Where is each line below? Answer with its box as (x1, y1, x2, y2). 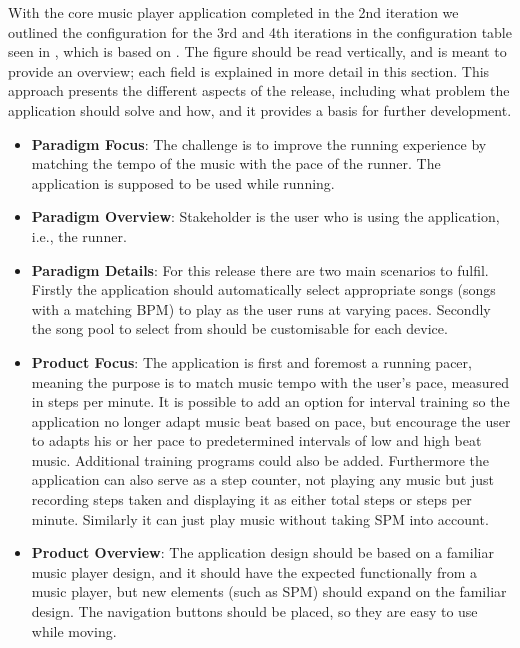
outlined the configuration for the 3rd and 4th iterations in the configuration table (8, 21, 512, 42)
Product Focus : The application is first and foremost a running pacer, (31, 351, 472, 372)
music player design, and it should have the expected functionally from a (31, 561, 478, 582)
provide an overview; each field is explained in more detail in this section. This (8, 60, 490, 81)
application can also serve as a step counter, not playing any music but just (31, 469, 494, 490)
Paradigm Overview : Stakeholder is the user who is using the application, (31, 206, 500, 227)
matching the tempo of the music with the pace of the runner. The (31, 153, 441, 174)
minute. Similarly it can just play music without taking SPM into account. (31, 508, 489, 529)
